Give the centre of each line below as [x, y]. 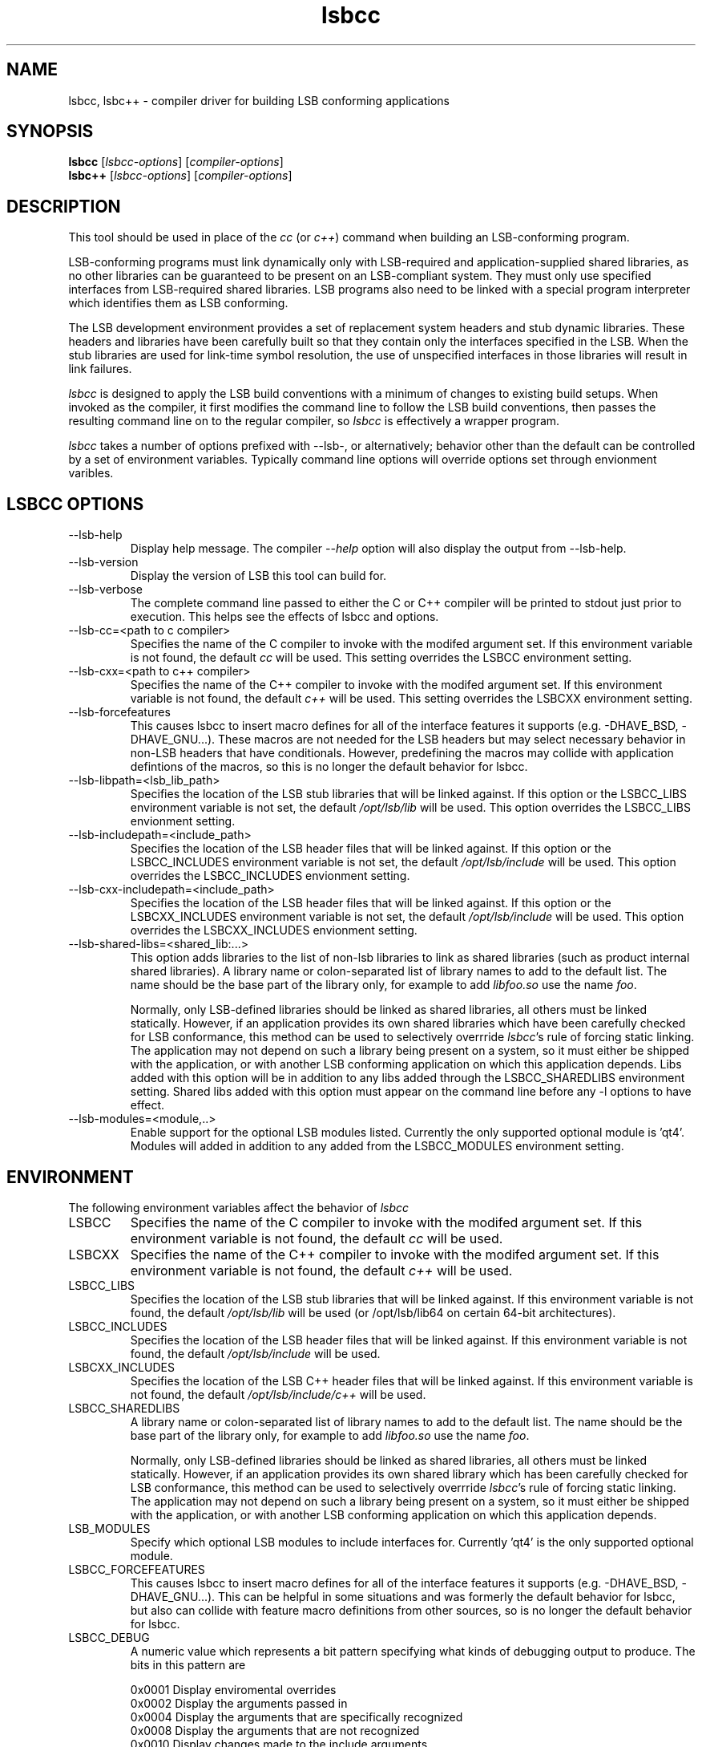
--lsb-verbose [105, 590]
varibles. [91, 473]
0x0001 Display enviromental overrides [233, 1689]
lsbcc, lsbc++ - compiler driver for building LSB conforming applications [259, 100]
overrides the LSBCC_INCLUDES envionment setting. [270, 876]
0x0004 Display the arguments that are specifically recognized [297, 1717]
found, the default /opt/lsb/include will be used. [255, 1353]
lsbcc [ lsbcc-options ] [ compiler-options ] [176, 162]
